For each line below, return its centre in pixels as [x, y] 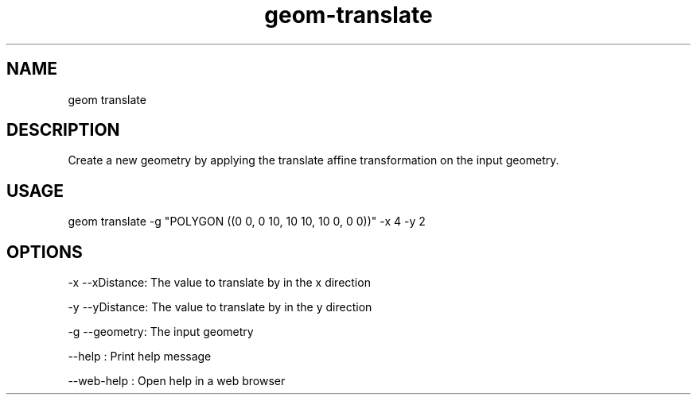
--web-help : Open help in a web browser [177, 381]
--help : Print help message [140, 357]
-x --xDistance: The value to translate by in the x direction [219, 283]
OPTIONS [45, 252]
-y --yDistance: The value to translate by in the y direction [220, 307]
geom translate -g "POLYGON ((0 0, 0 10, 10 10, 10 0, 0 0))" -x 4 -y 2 [247, 222]
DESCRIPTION [63, 130]
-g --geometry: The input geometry [161, 332]
